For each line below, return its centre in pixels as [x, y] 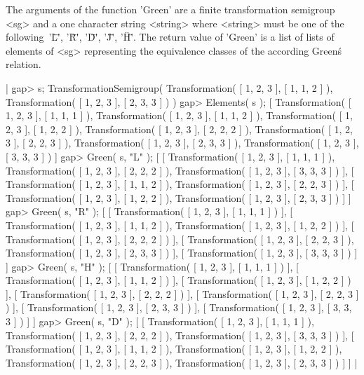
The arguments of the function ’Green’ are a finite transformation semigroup [170, 9]
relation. [23, 64]
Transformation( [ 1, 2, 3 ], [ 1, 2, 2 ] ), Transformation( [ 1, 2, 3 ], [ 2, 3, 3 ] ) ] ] [178, 197]
